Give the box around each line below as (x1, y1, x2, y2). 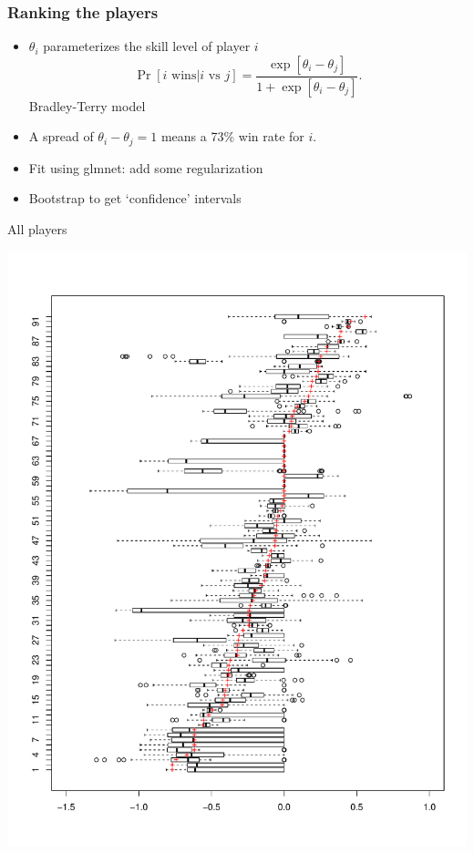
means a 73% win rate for (160, 127, 304, 146)
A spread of (28, 127, 94, 146)
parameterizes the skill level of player (43, 36, 251, 56)
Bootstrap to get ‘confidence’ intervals (28, 189, 242, 208)
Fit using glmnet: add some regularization (28, 158, 263, 177)
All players (7, 219, 67, 238)
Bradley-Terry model (28, 96, 146, 115)
